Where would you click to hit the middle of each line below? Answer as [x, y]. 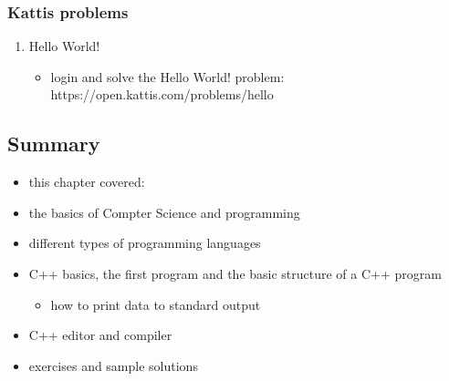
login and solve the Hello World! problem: [167, 76]
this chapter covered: [87, 182]
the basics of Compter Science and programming [164, 212]
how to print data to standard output [156, 304]
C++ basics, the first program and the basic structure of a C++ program [235, 273]
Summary [54, 144]
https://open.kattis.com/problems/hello [162, 94]
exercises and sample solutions [113, 365]
